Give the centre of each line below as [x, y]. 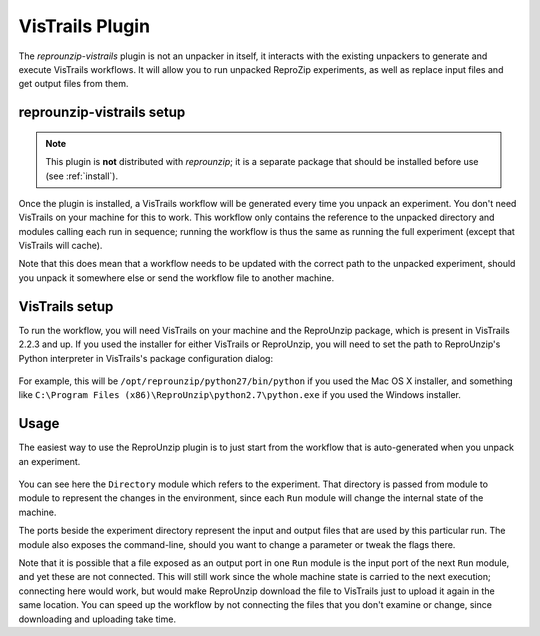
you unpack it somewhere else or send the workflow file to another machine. [176, 277]
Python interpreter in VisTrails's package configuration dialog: [146, 358]
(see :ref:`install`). [82, 176]
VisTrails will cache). [60, 246]
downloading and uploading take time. [97, 619]
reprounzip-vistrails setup [102, 112]
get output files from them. [73, 84]
